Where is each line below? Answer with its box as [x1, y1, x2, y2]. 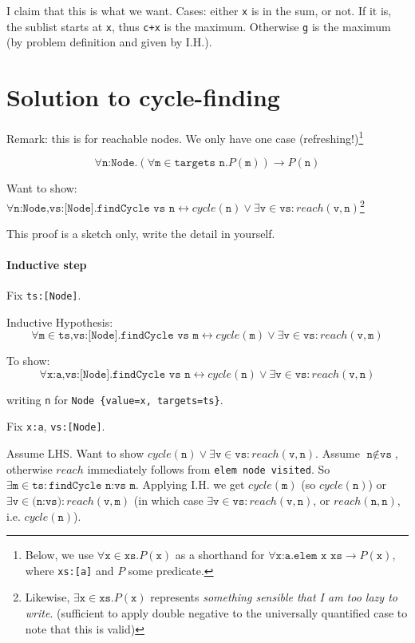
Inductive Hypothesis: [6, 313, 113, 330]
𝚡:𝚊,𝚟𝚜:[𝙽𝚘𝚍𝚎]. [46, 368, 113, 380]
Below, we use [25, 546, 94, 563]
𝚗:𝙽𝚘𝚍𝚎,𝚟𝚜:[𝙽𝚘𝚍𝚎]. [14, 202, 97, 214]
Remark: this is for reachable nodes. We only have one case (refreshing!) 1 [6, 128, 364, 146]
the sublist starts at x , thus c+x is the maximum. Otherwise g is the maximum [6, 18, 391, 34]
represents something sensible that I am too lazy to [150, 589, 397, 605]
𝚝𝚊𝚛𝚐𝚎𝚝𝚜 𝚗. [174, 157, 228, 169]
